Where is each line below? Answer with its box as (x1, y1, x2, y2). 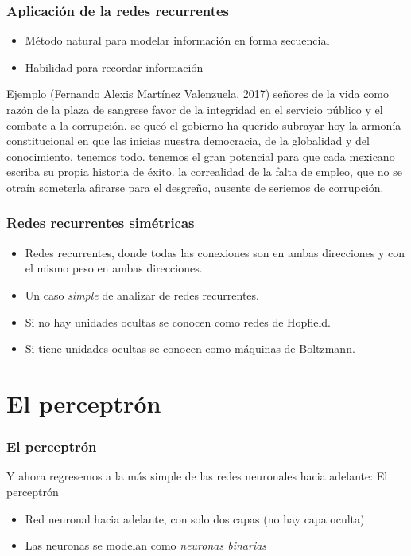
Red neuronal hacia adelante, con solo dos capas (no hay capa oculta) (25, 510, 365, 527)
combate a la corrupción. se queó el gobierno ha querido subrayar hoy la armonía (6, 116, 401, 133)
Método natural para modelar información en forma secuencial (25, 32, 330, 49)
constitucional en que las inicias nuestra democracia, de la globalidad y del (6, 132, 370, 149)
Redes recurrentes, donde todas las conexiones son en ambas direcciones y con (25, 244, 405, 260)
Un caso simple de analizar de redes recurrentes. (25, 286, 259, 303)
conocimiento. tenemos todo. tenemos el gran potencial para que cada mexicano (6, 147, 395, 164)
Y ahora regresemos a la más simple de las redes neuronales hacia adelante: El (6, 468, 388, 484)
